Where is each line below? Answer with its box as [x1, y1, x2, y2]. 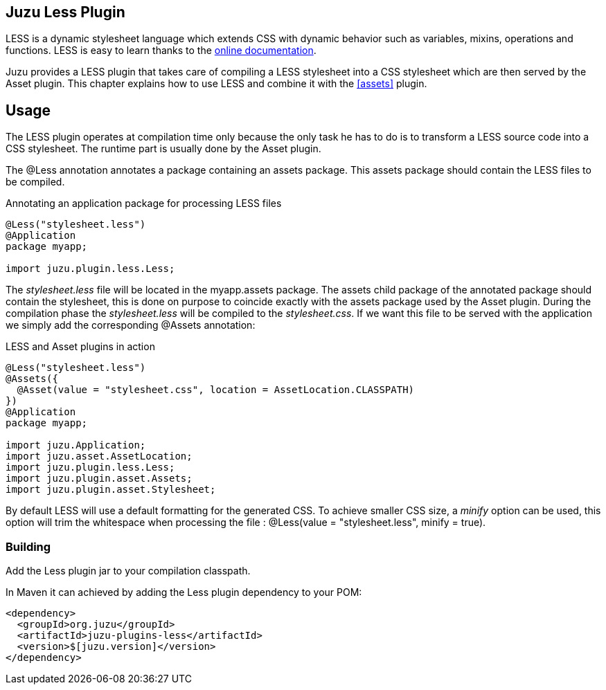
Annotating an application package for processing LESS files [6, 197, 282, 210]
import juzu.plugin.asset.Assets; [6, 473, 193, 484]
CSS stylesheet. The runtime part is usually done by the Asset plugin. [6, 143, 321, 155]
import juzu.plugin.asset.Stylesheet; [6, 484, 216, 496]
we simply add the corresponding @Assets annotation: [6, 319, 256, 332]
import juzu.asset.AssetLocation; [6, 451, 193, 462]
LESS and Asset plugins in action [6, 341, 155, 353]
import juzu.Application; [6, 439, 146, 451]
